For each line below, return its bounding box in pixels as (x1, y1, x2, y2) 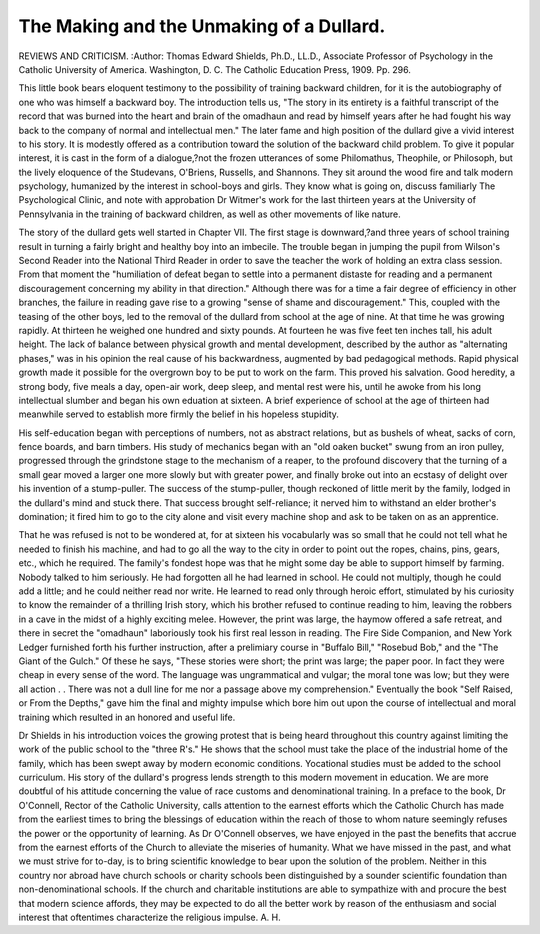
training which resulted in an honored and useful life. (18, 711, 236, 723)
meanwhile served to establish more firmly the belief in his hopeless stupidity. (18, 408, 340, 420)
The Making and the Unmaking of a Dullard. (18, 15, 386, 37)
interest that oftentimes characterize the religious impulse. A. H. (18, 911, 282, 923)
